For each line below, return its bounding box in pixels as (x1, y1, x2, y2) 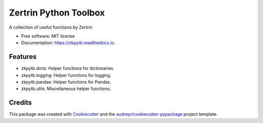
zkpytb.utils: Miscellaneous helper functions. (21, 86, 112, 92)
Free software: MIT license (21, 33, 75, 39)
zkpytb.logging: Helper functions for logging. (21, 72, 112, 78)
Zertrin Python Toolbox (9, 7, 105, 18)
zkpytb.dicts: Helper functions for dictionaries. (21, 66, 114, 71)
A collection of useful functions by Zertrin (9, 24, 93, 30)
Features (9, 53, 37, 61)
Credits (9, 99, 32, 107)
